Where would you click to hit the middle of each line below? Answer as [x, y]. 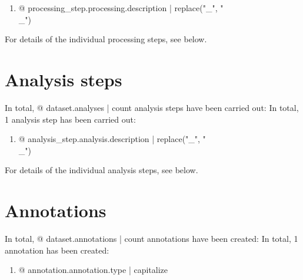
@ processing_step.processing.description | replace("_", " [121, 8]
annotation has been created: [57, 250]
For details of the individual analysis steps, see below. [101, 170]
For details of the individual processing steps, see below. [106, 39]
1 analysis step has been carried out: [70, 119]
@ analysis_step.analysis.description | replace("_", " [112, 139]
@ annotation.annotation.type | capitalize [93, 270]
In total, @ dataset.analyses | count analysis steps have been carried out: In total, [152, 107]
